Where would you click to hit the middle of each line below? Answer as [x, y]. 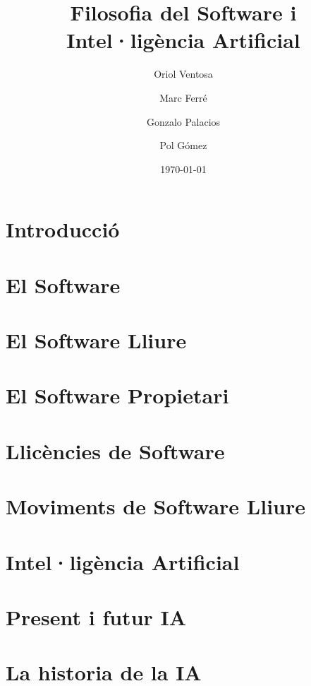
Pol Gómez [183, 145]
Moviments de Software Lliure [155, 506]
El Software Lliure [96, 340]
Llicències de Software [115, 450]
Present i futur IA [96, 616]
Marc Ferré [183, 97]
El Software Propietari [117, 395]
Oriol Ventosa [183, 74]
